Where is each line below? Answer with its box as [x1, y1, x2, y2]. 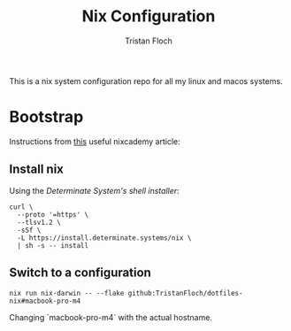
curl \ [9, 202, 34, 212]
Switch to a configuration [9, 266, 152, 281]
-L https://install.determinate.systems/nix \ [17, 233, 192, 242]
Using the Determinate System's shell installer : [9, 185, 180, 196]
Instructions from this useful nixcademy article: [9, 135, 181, 147]
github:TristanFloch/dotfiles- [127, 289, 243, 297]
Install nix [9, 162, 65, 177]
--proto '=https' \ [17, 210, 89, 219]
